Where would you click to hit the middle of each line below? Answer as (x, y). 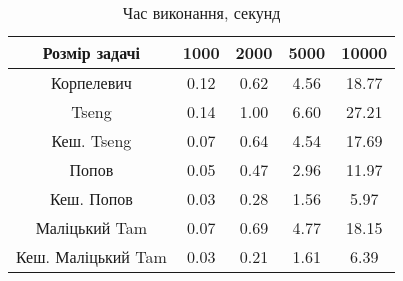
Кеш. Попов (91, 198)
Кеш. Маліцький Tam (91, 256)
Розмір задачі (91, 52)
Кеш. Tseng (91, 140)
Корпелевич (91, 82)
